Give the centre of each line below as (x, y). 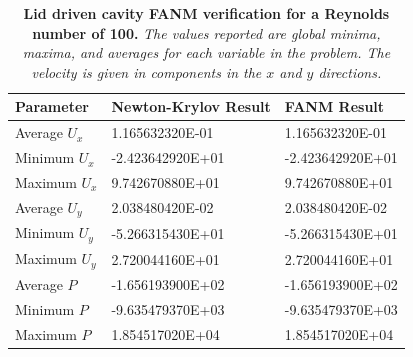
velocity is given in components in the (146, 71)
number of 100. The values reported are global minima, (206, 32)
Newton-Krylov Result (191, 106)
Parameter (52, 106)
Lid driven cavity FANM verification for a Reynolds (206, 13)
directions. (350, 71)
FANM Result (334, 106)
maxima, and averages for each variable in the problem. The (206, 52)
